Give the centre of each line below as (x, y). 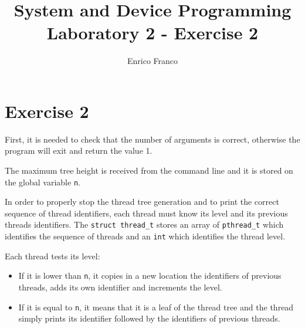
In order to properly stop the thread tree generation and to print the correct (142, 202)
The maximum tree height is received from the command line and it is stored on (149, 170)
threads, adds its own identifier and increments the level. (120, 287)
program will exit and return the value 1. (79, 151)
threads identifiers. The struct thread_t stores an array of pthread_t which (144, 224)
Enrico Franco (152, 61)
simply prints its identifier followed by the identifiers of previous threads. (149, 318)
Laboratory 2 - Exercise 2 (152, 33)
